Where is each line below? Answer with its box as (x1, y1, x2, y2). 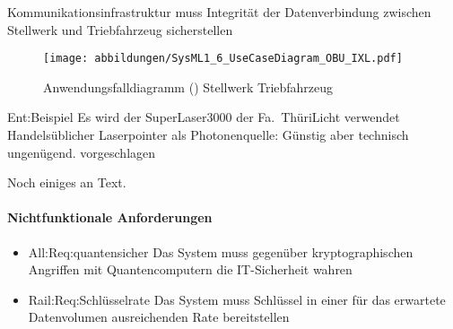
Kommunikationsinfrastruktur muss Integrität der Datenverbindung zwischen (7, 3, 431, 21)
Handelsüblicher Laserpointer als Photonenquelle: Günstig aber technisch (7, 126, 409, 144)
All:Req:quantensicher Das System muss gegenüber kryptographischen (28, 242, 414, 261)
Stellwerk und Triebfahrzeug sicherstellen (7, 20, 233, 39)
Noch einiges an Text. (7, 173, 126, 192)
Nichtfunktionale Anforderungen (7, 208, 213, 227)
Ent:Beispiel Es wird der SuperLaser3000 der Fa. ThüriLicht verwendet (7, 108, 400, 126)
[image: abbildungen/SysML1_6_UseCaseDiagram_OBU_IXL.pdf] (43, 52, 403, 65)
